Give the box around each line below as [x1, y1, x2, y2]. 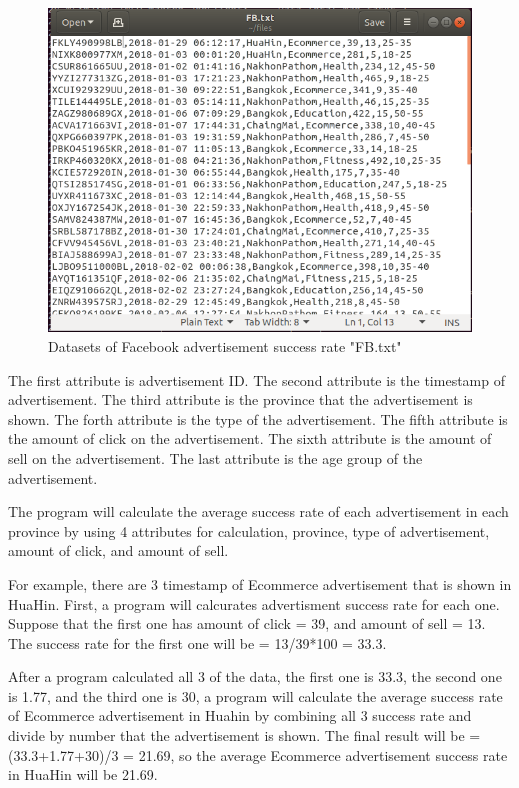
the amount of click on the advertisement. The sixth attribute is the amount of [8, 428, 492, 449]
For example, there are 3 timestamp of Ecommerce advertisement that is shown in [8, 573, 512, 594]
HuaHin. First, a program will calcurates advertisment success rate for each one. [8, 593, 500, 614]
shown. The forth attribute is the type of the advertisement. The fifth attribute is [8, 408, 508, 429]
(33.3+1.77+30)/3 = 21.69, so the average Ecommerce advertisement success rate [8, 744, 508, 765]
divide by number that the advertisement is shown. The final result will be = [8, 725, 481, 746]
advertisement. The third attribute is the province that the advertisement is [8, 389, 473, 410]
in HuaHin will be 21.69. [8, 764, 158, 785]
